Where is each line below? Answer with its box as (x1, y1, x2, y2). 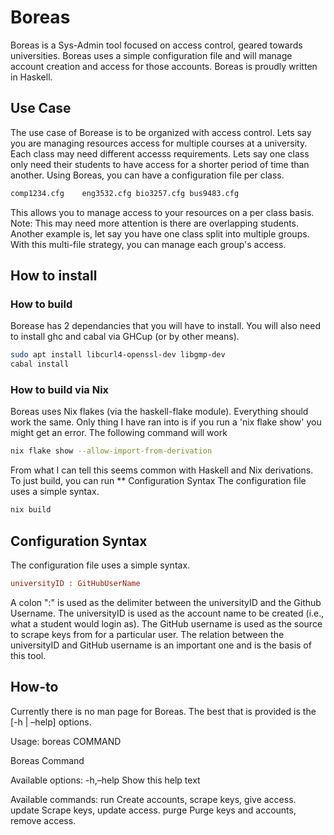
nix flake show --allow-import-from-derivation (10, 446, 213, 456)
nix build (10, 505, 52, 515)
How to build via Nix (10, 382, 110, 396)
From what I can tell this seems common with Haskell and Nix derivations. (10, 464, 314, 476)
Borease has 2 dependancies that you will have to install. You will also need (10, 320, 321, 332)
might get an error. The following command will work (10, 427, 228, 439)
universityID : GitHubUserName (10, 578, 141, 588)
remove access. (10, 814, 77, 826)
